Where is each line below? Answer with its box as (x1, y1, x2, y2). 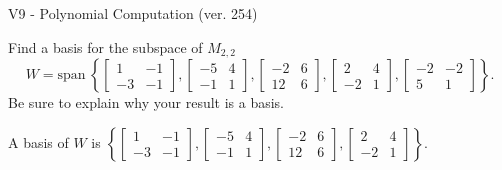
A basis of (8, 131, 69, 152)
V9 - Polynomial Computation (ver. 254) (8, 3, 258, 23)
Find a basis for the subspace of (8, 36, 203, 57)
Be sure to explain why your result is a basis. (8, 92, 285, 113)
